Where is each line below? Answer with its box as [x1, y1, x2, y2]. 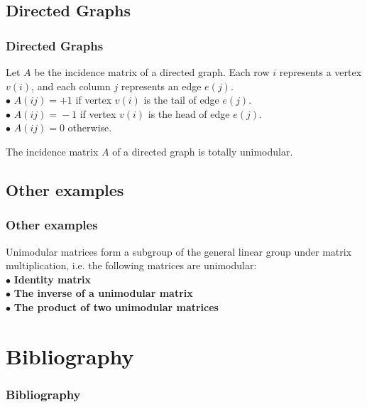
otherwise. [67, 120, 112, 135]
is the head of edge [148, 106, 230, 121]
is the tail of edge [143, 92, 219, 107]
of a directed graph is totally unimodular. [112, 143, 293, 158]
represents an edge [121, 78, 202, 93]
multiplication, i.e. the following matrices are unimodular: [6, 258, 257, 273]
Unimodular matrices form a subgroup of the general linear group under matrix [6, 244, 352, 259]
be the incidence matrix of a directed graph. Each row [34, 65, 270, 79]
